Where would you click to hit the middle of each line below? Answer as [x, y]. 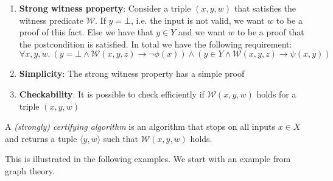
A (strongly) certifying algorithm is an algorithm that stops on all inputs [140, 126]
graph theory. [30, 170]
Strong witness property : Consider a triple [105, 8]
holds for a [276, 94]
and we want [202, 32]
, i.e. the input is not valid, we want [198, 20]
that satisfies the [265, 8]
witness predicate [51, 20]
